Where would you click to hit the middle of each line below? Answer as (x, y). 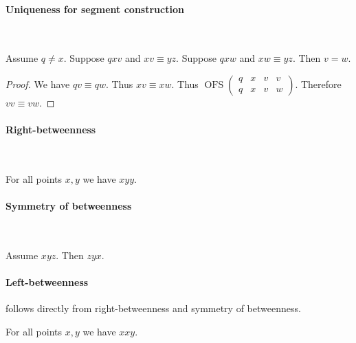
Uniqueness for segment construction (95, 9)
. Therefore (318, 84)
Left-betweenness (47, 282)
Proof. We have (38, 84)
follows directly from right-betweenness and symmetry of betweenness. (153, 308)
